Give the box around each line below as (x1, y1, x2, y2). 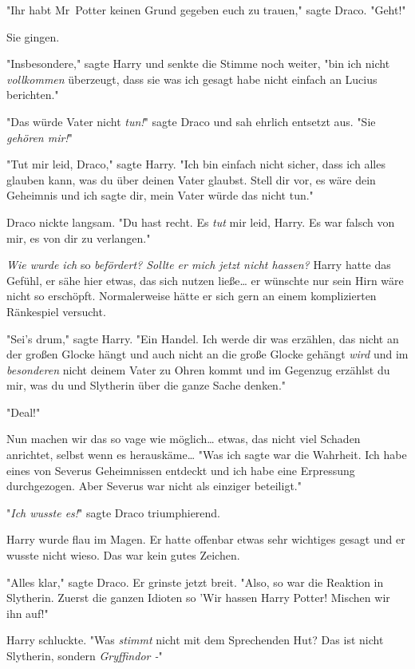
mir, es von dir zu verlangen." (6, 229, 151, 246)
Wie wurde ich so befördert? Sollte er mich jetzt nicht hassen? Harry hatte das (6, 256, 391, 273)
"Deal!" (6, 403, 41, 420)
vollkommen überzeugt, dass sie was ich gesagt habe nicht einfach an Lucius (6, 70, 377, 87)
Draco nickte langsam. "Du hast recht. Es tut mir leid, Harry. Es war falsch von (6, 213, 395, 230)
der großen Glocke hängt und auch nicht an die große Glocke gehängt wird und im (6, 346, 409, 362)
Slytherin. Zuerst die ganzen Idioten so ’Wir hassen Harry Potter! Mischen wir (6, 589, 390, 606)
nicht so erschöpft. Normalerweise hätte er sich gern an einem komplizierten (6, 287, 377, 304)
